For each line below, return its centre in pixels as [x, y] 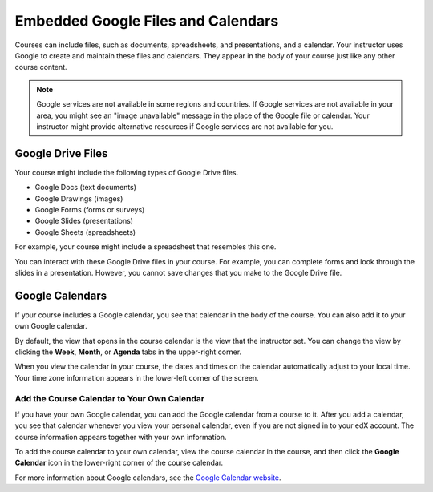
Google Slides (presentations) [84, 221]
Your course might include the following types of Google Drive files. [127, 172]
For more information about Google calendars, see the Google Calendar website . [148, 478]
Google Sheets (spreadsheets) [85, 232]
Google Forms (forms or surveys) [90, 209]
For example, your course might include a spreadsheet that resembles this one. [146, 247]
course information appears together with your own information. [121, 437]
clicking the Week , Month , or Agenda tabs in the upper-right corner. [128, 352]
